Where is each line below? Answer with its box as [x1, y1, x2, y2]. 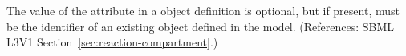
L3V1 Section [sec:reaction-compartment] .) [6, 34, 218, 50]
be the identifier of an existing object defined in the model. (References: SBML [6, 18, 395, 34]
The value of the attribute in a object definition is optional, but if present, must [6, 2, 400, 18]
